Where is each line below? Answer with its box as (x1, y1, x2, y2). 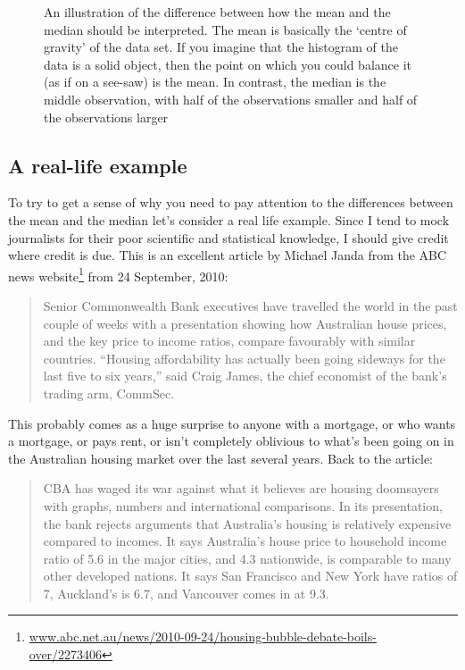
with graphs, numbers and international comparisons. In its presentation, (43, 496, 443, 515)
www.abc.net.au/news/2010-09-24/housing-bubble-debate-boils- (29, 627, 377, 646)
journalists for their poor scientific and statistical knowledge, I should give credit (8, 228, 449, 247)
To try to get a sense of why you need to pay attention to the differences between (8, 193, 453, 212)
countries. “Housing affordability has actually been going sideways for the (43, 348, 445, 367)
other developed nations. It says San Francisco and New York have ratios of (43, 566, 458, 585)
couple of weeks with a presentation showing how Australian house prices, (43, 314, 447, 332)
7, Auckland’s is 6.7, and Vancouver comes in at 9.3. (43, 583, 329, 602)
